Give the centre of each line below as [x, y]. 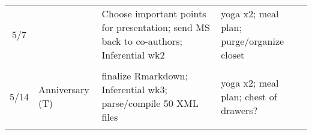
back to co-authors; [142, 41]
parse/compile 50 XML [150, 103]
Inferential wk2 [133, 55]
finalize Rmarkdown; [145, 76]
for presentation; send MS [156, 27]
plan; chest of [249, 96]
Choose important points [154, 13]
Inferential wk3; [134, 89]
